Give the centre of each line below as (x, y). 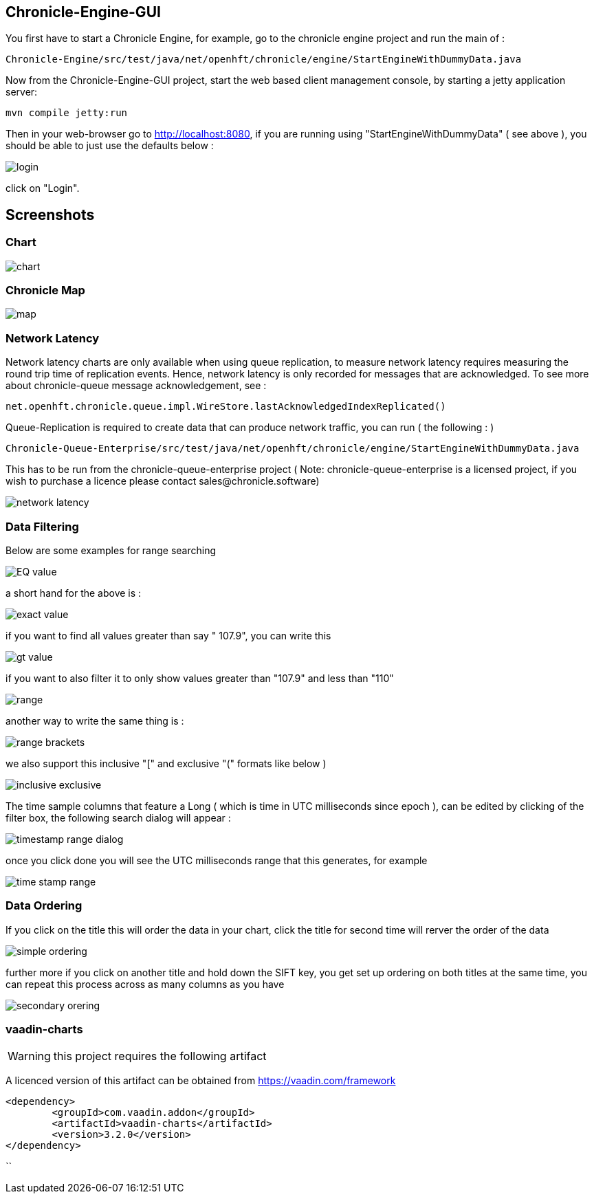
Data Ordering (44, 906)
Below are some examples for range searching (111, 550)
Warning (29, 1056)
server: (22, 92)
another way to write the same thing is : (95, 720)
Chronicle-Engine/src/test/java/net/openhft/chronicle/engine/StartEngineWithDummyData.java (264, 59)
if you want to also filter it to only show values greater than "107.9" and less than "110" (200, 678)
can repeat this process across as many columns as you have (145, 984)
